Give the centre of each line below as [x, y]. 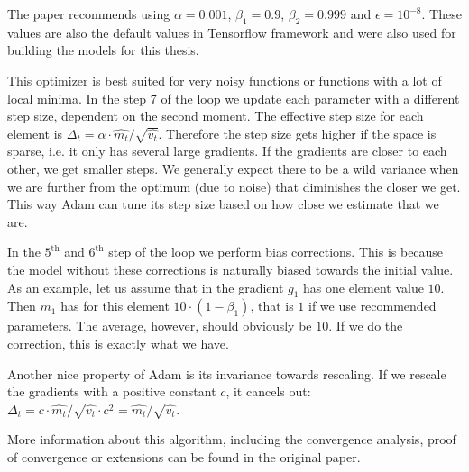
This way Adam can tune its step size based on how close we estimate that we [223, 204]
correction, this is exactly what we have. [118, 343]
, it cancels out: [268, 391]
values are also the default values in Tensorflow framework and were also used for [232, 32]
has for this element [115, 306]
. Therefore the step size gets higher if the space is [297, 133]
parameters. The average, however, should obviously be [160, 326]
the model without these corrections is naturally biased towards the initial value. [230, 269]
